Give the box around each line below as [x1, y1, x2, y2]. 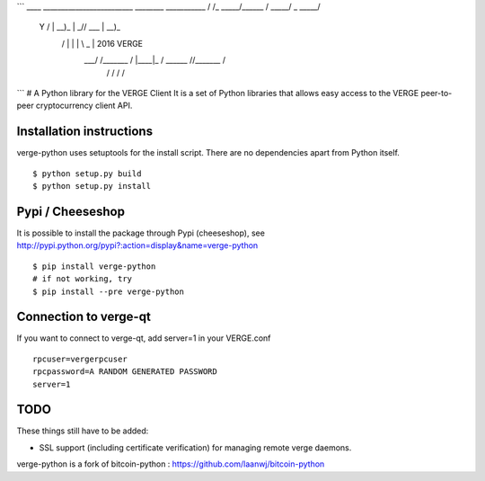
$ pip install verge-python [32, 261, 156, 272]
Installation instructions [16, 124, 153, 139]
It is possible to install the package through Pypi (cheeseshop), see [16, 227, 265, 238]
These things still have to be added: [16, 425, 149, 436]
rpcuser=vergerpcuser [32, 353, 128, 364]
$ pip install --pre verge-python [32, 286, 184, 297]
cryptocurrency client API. [36, 100, 133, 111]
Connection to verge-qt [16, 309, 152, 325]
